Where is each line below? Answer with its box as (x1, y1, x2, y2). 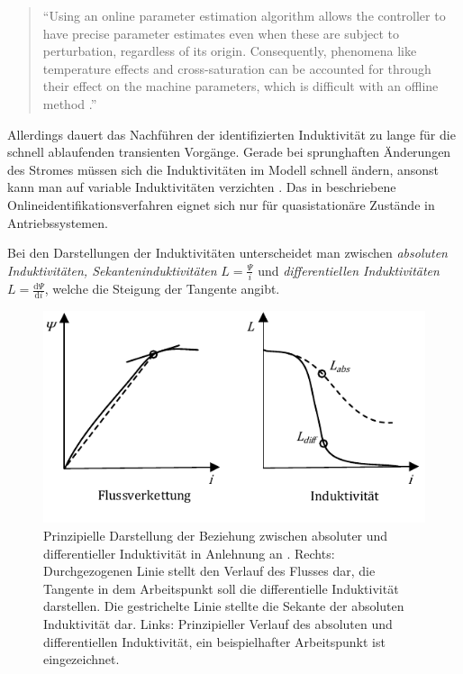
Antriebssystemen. (7, 213, 108, 232)
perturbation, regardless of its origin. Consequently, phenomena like (42, 41, 417, 60)
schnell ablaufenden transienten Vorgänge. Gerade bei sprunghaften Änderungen (7, 142, 451, 161)
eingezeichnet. (43, 650, 120, 669)
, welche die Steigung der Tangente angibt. (44, 279, 280, 298)
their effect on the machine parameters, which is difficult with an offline (42, 77, 439, 96)
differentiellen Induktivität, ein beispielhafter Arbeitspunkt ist (43, 632, 386, 651)
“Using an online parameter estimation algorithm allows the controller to (42, 6, 446, 24)
